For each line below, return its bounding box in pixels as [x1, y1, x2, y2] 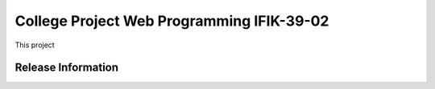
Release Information [14, 61, 119, 75]
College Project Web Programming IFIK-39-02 [14, 12, 329, 30]
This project [14, 40, 56, 50]
